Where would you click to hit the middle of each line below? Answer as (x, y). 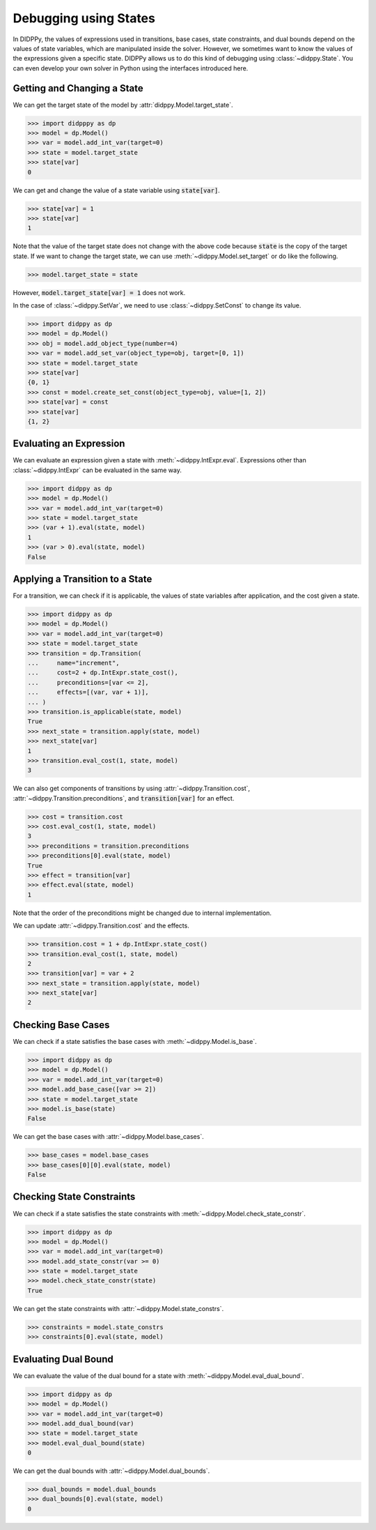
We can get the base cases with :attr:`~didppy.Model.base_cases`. (109, 1137)
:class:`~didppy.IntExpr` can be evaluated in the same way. (97, 470)
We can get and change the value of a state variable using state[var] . (117, 190)
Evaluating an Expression (69, 444)
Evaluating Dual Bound (63, 1359)
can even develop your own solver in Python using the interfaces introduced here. (131, 68)
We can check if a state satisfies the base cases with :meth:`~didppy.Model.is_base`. (135, 1041)
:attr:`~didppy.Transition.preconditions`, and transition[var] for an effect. (124, 798)
